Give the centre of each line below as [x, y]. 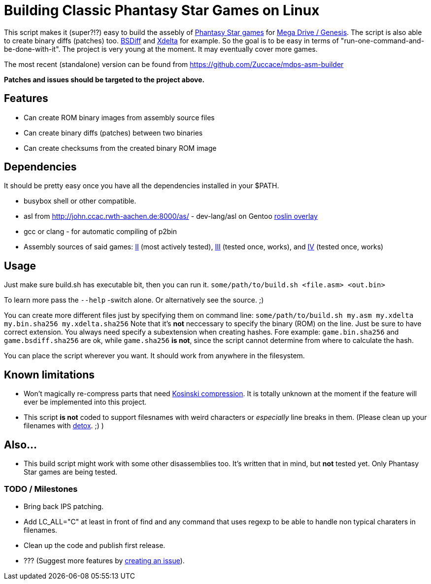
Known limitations [49, 375]
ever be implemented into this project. [85, 402]
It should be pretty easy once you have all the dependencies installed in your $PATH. [142, 186]
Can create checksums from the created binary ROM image [120, 148]
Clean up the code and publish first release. [95, 545]
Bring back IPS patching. [64, 506]
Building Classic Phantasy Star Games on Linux [162, 10]
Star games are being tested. [71, 472]
